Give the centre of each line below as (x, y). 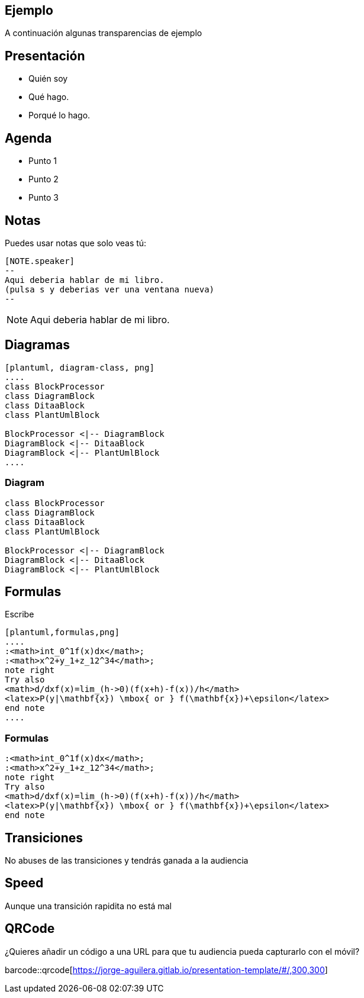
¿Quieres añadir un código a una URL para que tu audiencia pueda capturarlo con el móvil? (182, 951)
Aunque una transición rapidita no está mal (88, 906)
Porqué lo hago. (59, 115)
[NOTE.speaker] (40, 261)
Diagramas (37, 345)
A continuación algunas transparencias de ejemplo (104, 33)
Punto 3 (44, 198)
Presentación (45, 56)
